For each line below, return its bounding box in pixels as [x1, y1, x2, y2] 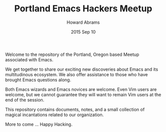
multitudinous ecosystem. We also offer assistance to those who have [5, 71, 148, 77]
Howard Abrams [66, 19, 100, 25]
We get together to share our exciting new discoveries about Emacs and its [5, 66, 159, 72]
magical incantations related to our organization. [5, 112, 104, 118]
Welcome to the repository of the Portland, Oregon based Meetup [5, 51, 140, 57]
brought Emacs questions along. [5, 77, 71, 83]
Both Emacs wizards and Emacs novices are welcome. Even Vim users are [5, 86, 157, 92]
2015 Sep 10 [71, 29, 96, 35]
